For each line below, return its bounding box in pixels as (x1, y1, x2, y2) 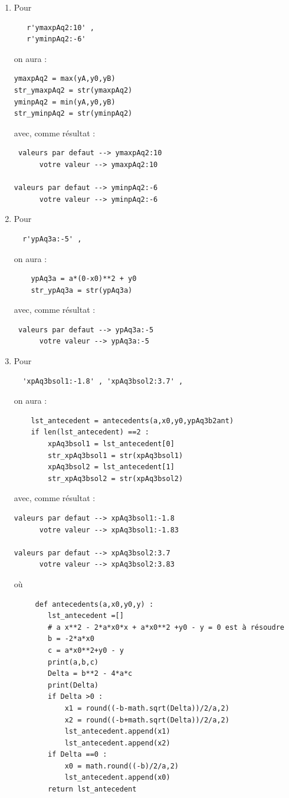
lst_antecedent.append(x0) (64, 773, 170, 782)
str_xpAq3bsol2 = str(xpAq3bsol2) (48, 474, 183, 483)
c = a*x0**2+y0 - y (48, 646, 124, 655)
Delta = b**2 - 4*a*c (48, 669, 133, 678)
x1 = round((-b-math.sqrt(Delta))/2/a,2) (64, 704, 229, 712)
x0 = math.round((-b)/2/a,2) (64, 761, 179, 770)
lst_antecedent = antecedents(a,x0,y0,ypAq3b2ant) (31, 416, 234, 425)
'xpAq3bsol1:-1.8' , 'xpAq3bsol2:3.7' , (22, 377, 183, 385)
